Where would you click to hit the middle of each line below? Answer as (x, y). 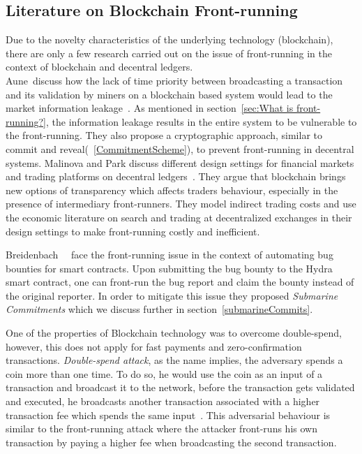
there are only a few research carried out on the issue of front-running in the (169, 53)
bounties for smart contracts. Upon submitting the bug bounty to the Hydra (169, 268)
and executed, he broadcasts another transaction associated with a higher (163, 401)
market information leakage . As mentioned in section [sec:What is (150, 108)
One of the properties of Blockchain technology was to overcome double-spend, (174, 333)
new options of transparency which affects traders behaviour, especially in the (172, 190)
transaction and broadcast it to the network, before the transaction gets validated (180, 387)
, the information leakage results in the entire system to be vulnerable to (202, 121)
